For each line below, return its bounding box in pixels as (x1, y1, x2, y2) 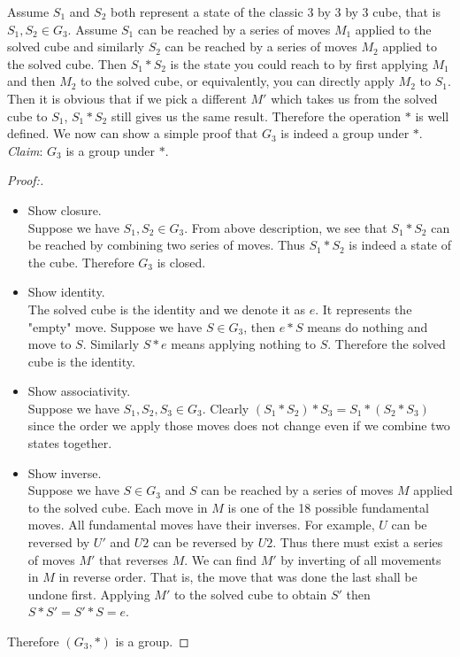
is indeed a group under (280, 124, 410, 143)
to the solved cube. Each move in (27, 498, 208, 516)
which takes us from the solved (271, 89, 438, 107)
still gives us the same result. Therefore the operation (111, 106, 402, 125)
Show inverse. (27, 463, 102, 482)
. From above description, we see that (184, 218, 387, 236)
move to (27, 335, 72, 353)
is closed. (157, 252, 206, 271)
